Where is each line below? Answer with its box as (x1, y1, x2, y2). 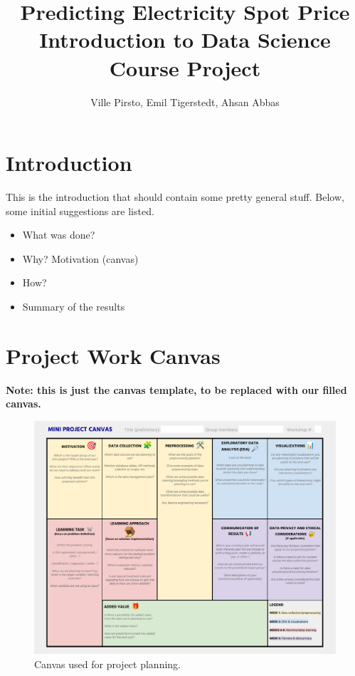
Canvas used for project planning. (34, 657, 181, 672)
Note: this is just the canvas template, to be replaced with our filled (6, 382, 347, 397)
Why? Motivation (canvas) (22, 251, 139, 266)
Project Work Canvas (6, 340, 221, 370)
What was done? (22, 227, 95, 242)
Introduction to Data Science (39, 25, 331, 54)
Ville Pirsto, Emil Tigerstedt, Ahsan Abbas (90, 94, 280, 109)
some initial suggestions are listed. (6, 203, 154, 218)
